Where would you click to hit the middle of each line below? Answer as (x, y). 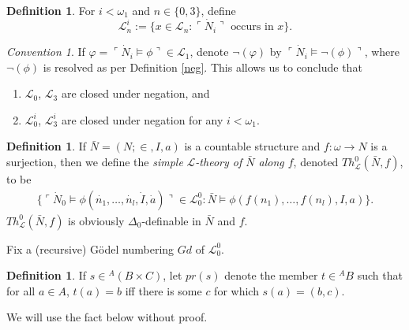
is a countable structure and (252, 146)
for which (236, 290)
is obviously (96, 220)
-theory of (219, 162)
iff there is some (163, 290)
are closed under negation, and (135, 93)
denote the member (271, 275)
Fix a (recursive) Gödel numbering (90, 248)
